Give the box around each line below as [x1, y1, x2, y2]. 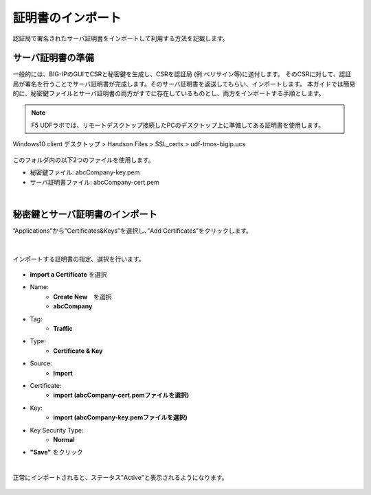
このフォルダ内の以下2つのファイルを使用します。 [12, 155, 155, 164]
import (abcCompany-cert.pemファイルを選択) [53, 391, 190, 400]
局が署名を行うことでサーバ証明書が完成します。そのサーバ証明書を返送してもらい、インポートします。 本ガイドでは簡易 [12, 80, 356, 88]
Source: [30, 359, 52, 367]
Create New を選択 [53, 292, 112, 301]
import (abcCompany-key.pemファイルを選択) [53, 413, 188, 422]
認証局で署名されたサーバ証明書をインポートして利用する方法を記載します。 [12, 34, 229, 43]
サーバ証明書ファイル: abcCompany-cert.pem [30, 178, 159, 186]
